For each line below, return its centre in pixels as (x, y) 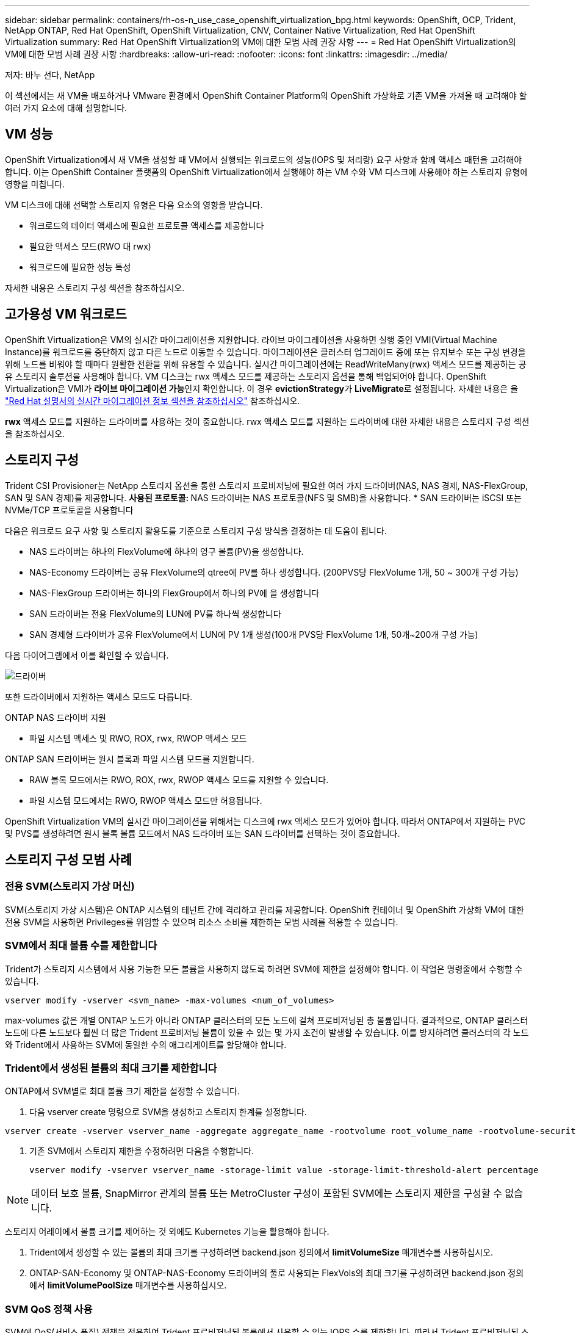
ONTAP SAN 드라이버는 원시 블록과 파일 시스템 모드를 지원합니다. (130, 759)
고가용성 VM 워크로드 (66, 314)
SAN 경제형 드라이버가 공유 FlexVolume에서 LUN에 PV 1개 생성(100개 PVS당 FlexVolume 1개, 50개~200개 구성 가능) (254, 634)
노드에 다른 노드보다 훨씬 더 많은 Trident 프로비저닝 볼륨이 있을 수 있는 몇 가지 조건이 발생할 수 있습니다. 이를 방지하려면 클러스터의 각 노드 (267, 1032)
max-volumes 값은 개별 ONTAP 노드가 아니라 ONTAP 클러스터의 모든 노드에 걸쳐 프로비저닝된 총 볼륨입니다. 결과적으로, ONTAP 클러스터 (267, 1020)
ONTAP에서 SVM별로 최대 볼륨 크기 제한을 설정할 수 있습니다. (123, 1091)
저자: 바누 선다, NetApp (50, 75)
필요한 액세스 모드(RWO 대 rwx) (90, 246)
